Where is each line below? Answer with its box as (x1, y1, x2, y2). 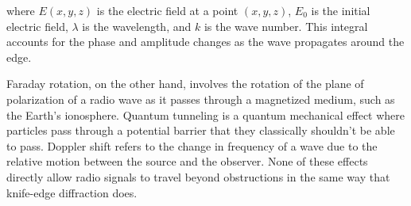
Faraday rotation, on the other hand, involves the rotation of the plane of (6, 75, 364, 92)
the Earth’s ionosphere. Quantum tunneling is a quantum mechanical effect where (6, 106, 405, 123)
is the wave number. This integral (204, 17, 368, 34)
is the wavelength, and (82, 17, 192, 34)
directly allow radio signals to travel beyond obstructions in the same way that (6, 168, 390, 185)
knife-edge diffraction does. (6, 184, 138, 200)
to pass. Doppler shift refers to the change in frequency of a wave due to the (6, 137, 378, 154)
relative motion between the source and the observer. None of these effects (6, 153, 368, 170)
